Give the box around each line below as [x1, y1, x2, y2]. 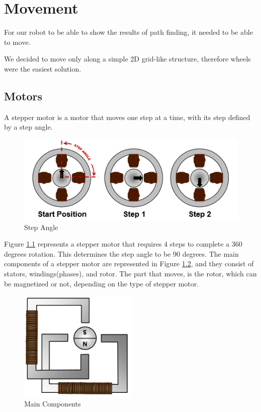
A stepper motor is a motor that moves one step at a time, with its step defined [4, 111, 250, 122]
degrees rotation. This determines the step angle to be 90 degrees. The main [4, 248, 239, 259]
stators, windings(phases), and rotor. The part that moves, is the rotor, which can [4, 268, 257, 278]
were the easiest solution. [4, 63, 81, 74]
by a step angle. [4, 122, 53, 132]
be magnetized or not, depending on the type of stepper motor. [4, 278, 199, 288]
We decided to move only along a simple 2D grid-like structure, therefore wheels [4, 53, 251, 64]
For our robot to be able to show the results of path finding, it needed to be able [4, 27, 253, 37]
